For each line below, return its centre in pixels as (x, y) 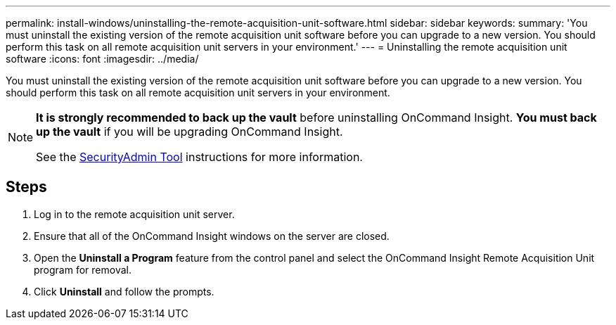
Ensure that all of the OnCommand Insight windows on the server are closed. (212, 236)
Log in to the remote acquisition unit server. (134, 214)
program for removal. (83, 269)
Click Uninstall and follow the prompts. (124, 291)
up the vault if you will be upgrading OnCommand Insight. (190, 132)
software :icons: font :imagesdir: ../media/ (102, 59)
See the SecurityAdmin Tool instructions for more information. (199, 157)
